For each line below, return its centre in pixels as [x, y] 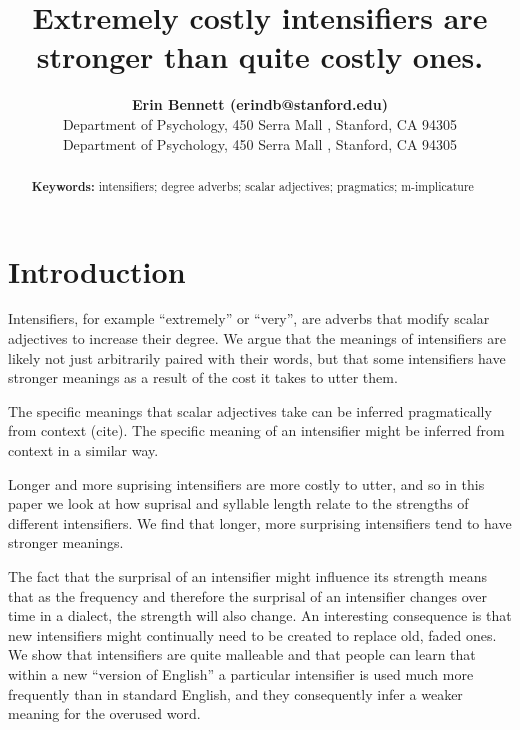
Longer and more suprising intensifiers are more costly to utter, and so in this [246, 483]
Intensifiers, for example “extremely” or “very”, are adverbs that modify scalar [249, 318]
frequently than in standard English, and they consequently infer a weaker [235, 693]
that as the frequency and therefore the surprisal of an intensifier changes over [247, 595]
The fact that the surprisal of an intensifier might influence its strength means [247, 576]
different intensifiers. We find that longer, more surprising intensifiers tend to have [260, 522]
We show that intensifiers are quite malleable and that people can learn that [242, 654]
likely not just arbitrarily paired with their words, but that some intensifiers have [257, 357]
